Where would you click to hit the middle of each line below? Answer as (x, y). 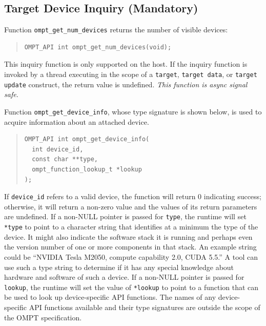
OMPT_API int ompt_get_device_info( (87, 139)
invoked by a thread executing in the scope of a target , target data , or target (131, 74)
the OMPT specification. (43, 317)
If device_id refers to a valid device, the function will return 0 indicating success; (133, 196)
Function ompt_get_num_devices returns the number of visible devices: (116, 30)
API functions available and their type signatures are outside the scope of (145, 307)
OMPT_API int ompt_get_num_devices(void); (98, 47)
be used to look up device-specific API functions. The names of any (110, 297)
